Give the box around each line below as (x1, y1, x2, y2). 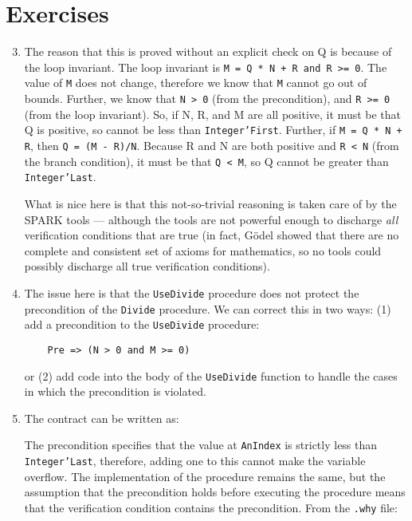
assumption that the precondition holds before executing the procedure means (24, 484, 406, 500)
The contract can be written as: (24, 409, 179, 426)
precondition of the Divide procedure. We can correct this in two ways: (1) (24, 300, 391, 317)
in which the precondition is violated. (24, 383, 206, 400)
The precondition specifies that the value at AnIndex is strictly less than (24, 436, 378, 453)
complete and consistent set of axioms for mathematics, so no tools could (24, 242, 382, 259)
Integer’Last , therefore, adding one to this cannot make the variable (24, 452, 366, 468)
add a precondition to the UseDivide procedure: (24, 316, 260, 333)
